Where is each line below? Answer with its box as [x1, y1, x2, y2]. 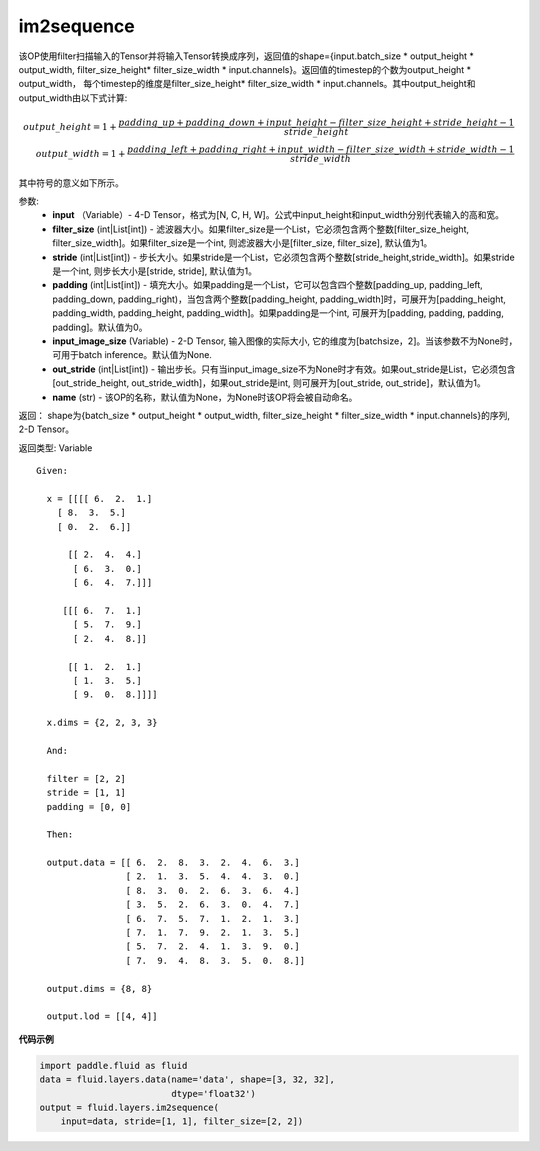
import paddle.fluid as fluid [39, 1060, 188, 1071]
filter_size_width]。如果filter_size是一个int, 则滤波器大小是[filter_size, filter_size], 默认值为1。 [52, 237, 433, 249]
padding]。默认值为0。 [52, 321, 148, 333]
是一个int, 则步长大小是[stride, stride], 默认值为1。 [52, 265, 258, 277]
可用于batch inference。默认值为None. [52, 349, 212, 361]
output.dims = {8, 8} [46, 983, 153, 994]
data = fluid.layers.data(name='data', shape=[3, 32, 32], [39, 1074, 335, 1085]
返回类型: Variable [18, 441, 93, 454]
